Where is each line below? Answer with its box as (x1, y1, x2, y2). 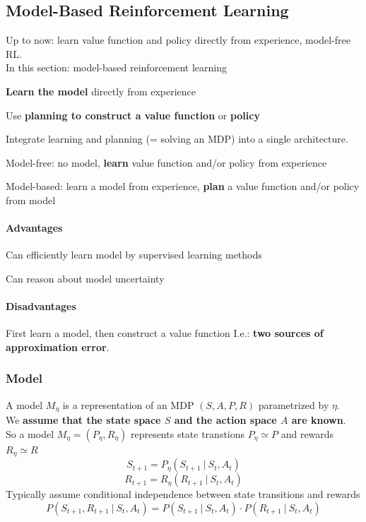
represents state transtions (130, 426, 245, 441)
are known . (291, 413, 346, 427)
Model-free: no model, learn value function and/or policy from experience (6, 155, 327, 170)
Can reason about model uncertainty (6, 271, 165, 285)
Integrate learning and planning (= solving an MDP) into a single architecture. (6, 131, 348, 146)
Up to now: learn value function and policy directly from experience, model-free (6, 32, 350, 47)
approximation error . (6, 339, 110, 354)
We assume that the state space (6, 413, 161, 427)
